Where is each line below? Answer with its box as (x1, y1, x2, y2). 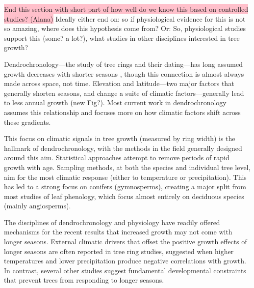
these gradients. (4, 116, 51, 127)
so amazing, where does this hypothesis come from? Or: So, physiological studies (4, 23, 246, 33)
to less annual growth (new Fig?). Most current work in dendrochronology (4, 97, 227, 108)
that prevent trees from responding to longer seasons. (4, 275, 164, 285)
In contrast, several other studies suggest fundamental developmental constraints (4, 265, 246, 275)
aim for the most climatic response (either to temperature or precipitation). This (4, 172, 247, 182)
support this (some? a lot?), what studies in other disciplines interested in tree (4, 32, 240, 43)
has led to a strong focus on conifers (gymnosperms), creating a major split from (4, 181, 246, 192)
